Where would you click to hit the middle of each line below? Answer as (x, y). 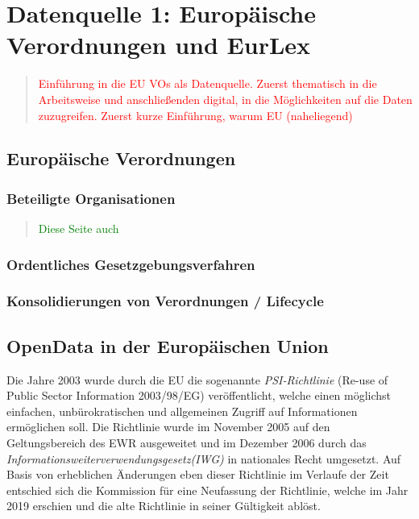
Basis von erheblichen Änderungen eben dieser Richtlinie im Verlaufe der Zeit (198, 474)
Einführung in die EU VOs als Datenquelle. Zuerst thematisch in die (207, 83)
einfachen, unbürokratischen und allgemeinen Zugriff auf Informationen (182, 411)
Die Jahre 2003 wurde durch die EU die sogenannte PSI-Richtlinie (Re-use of (197, 379)
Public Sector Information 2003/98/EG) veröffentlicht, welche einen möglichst (199, 395)
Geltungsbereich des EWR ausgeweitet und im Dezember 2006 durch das (187, 442)
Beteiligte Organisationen (91, 198)
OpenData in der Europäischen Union (168, 345)
